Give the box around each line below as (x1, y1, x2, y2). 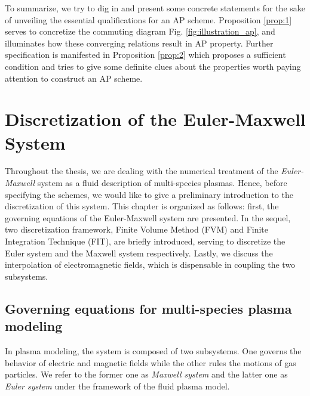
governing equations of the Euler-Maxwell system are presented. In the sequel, (5, 211, 291, 224)
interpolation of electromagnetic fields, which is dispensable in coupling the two (5, 258, 296, 271)
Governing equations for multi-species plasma (5, 299, 292, 317)
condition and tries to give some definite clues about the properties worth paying (5, 60, 301, 72)
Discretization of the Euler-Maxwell (5, 107, 306, 131)
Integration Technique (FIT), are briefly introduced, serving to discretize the (5, 235, 286, 247)
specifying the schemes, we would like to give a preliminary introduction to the (5, 188, 293, 200)
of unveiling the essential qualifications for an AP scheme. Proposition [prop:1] (5, 13, 292, 26)
